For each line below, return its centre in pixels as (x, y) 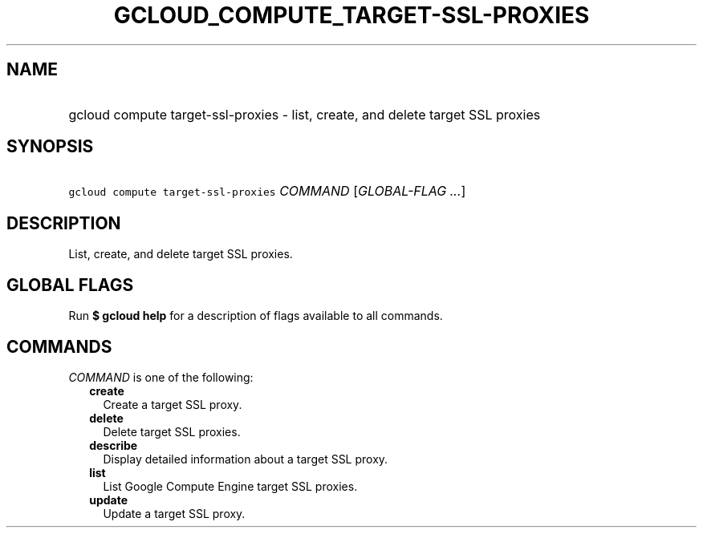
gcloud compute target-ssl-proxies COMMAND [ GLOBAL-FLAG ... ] (267, 191)
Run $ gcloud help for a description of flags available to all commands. (256, 316)
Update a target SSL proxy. (174, 513)
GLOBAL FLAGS (70, 285)
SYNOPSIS (50, 147)
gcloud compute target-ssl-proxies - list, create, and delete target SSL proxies (305, 114)
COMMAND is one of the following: (161, 377)
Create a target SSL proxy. (173, 404)
